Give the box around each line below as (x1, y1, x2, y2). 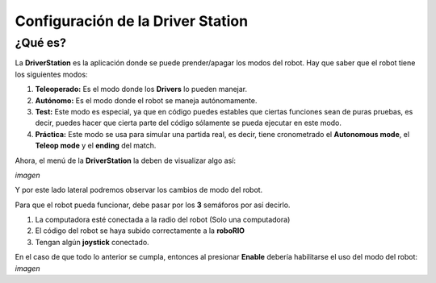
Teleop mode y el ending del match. (35, 141, 157, 151)
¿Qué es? (15, 35, 66, 50)
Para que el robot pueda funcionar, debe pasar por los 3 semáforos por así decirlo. (15, 200, 291, 210)
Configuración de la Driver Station (15, 12, 249, 30)
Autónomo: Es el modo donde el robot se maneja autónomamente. (35, 95, 258, 105)
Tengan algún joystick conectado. (35, 237, 149, 247)
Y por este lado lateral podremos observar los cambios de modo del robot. (15, 185, 263, 195)
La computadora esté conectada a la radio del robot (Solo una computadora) (35, 214, 291, 225)
